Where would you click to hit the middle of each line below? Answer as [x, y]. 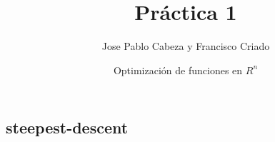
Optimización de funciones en [178, 70]
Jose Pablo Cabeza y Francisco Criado [186, 46]
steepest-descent [67, 127]
